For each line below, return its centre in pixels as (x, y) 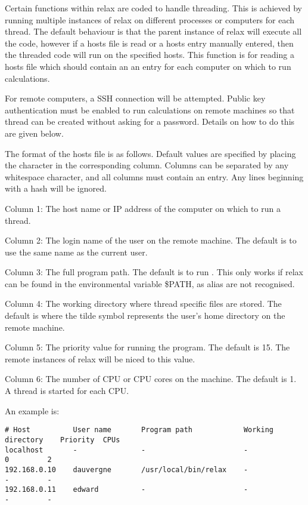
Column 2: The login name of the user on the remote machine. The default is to (151, 240)
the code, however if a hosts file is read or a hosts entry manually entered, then (149, 43)
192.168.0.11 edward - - (127, 490)
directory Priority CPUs (63, 440)
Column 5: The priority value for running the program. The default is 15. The (147, 347)
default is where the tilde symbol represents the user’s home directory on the (145, 315)
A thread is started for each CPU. (67, 391)
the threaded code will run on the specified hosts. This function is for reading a (150, 55)
